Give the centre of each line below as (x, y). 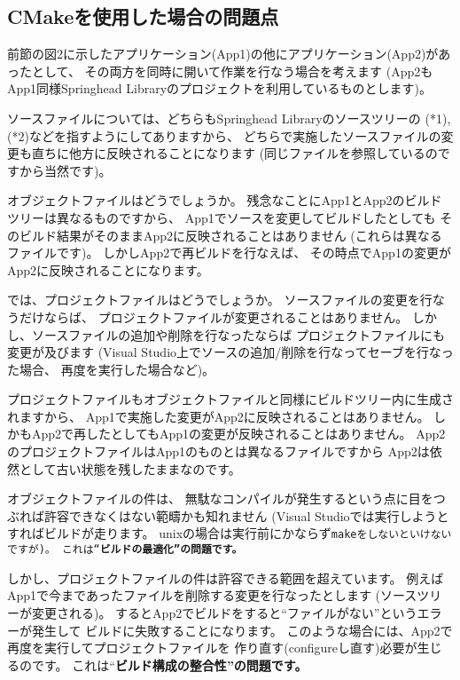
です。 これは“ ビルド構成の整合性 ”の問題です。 (169, 664)
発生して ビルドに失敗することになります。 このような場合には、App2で (242, 630)
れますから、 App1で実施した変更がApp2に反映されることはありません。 (218, 416)
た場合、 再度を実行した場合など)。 (111, 369)
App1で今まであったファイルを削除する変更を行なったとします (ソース (212, 595)
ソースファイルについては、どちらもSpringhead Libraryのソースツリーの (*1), (229, 118)
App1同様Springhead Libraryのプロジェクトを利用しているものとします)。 (220, 88)
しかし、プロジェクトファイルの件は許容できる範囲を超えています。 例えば (226, 577)
